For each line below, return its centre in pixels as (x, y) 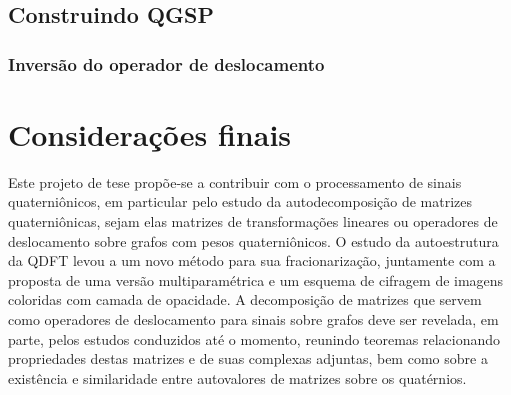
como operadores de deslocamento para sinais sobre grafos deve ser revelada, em (253, 318)
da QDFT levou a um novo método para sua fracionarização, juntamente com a (252, 260)
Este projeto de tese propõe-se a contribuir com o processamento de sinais (235, 181)
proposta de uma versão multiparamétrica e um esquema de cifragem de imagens (256, 279)
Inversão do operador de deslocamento (166, 63)
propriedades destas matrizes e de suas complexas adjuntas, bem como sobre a (248, 358)
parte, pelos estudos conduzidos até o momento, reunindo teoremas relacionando (254, 338)
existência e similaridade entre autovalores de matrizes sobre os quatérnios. (237, 377)
